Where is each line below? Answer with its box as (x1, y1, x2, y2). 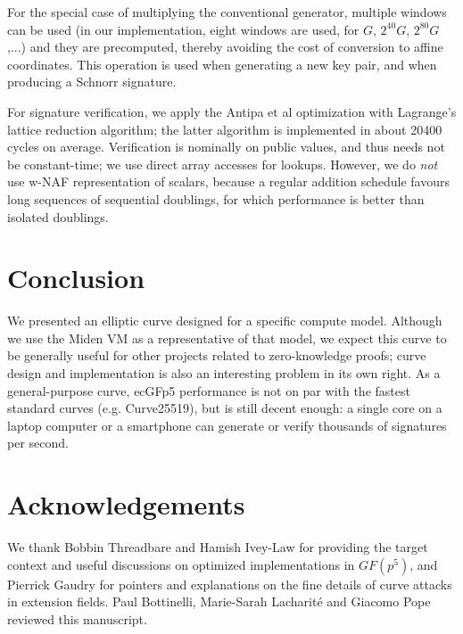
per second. (7, 433, 69, 452)
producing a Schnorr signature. (7, 72, 177, 91)
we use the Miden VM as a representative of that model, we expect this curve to (7, 328, 447, 347)
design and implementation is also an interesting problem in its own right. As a (7, 364, 441, 383)
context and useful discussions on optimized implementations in (7, 555, 355, 573)
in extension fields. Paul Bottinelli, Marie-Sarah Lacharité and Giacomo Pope (7, 592, 431, 611)
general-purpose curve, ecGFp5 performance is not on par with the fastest (7, 381, 410, 399)
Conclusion (7, 259, 145, 296)
